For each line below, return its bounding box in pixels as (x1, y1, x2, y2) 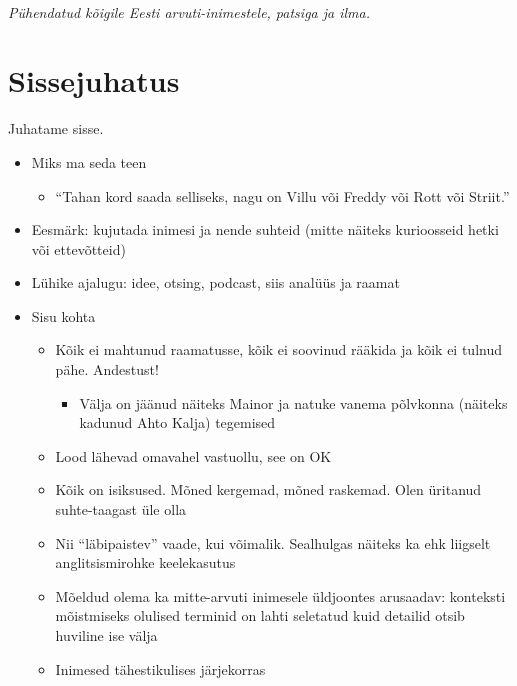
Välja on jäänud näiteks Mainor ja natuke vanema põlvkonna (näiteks (79, 392, 508, 413)
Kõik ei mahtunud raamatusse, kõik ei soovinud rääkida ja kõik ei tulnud (55, 339, 502, 360)
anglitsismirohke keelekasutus (55, 552, 236, 573)
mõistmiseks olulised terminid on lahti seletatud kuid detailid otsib (55, 605, 465, 626)
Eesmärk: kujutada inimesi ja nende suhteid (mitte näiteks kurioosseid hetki (31, 219, 499, 240)
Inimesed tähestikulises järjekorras (55, 658, 266, 679)
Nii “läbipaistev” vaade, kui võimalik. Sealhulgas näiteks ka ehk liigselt (55, 532, 491, 553)
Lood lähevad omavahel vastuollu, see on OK (55, 445, 332, 466)
